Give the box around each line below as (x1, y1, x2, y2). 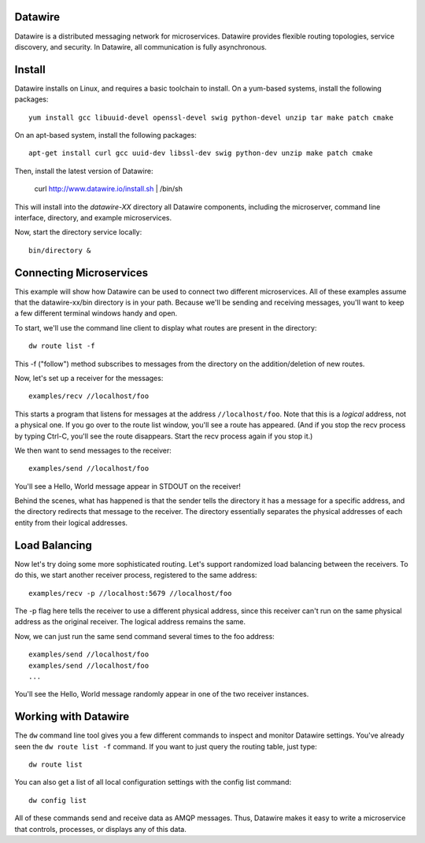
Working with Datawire (14, 710, 130, 723)
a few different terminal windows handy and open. (14, 309, 178, 318)
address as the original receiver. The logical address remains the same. (14, 617, 246, 627)
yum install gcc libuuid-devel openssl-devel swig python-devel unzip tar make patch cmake (28, 113, 394, 122)
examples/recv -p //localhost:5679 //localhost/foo (28, 589, 232, 597)
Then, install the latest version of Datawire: (14, 166, 153, 176)
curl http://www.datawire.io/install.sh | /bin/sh (34, 184, 183, 194)
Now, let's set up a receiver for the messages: (14, 373, 164, 383)
